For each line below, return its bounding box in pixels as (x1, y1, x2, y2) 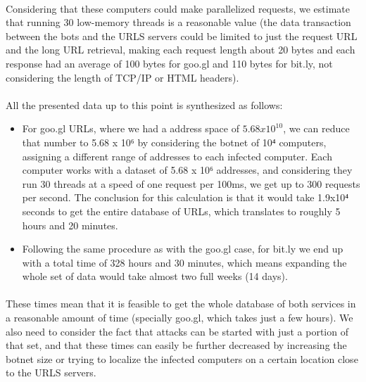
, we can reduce (283, 121, 350, 136)
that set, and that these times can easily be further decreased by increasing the (6, 338, 347, 352)
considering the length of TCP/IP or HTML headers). (6, 70, 239, 84)
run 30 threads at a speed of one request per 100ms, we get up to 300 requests (22, 176, 360, 191)
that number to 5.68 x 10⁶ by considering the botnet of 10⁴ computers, (22, 134, 327, 149)
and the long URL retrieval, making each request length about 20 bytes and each (6, 42, 355, 57)
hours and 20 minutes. (22, 217, 118, 232)
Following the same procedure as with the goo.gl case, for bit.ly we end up (22, 241, 343, 256)
